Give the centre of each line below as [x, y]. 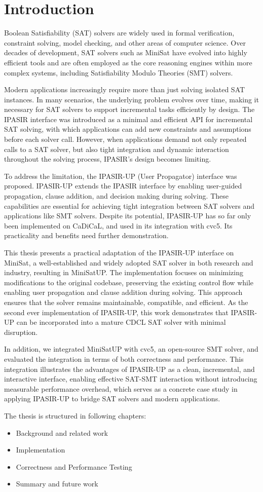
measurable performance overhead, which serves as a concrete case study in [121, 388]
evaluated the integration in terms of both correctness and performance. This [124, 358]
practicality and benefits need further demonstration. [86, 235]
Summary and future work [57, 484]
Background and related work [62, 432]
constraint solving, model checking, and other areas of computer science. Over [125, 42]
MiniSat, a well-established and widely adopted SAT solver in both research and [129, 262]
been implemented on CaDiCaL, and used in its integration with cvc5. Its [118, 225]
